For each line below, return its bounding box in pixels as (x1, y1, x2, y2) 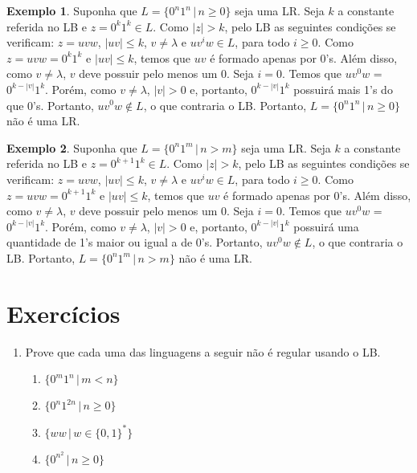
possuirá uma (293, 218, 359, 234)
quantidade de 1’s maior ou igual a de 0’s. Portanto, (6, 234, 263, 251)
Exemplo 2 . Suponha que (6, 139, 137, 156)
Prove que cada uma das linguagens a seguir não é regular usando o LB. (25, 343, 381, 360)
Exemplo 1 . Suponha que (6, 2, 137, 18)
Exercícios (6, 296, 121, 329)
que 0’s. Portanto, (6, 96, 94, 113)
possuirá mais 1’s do (293, 80, 393, 97)
